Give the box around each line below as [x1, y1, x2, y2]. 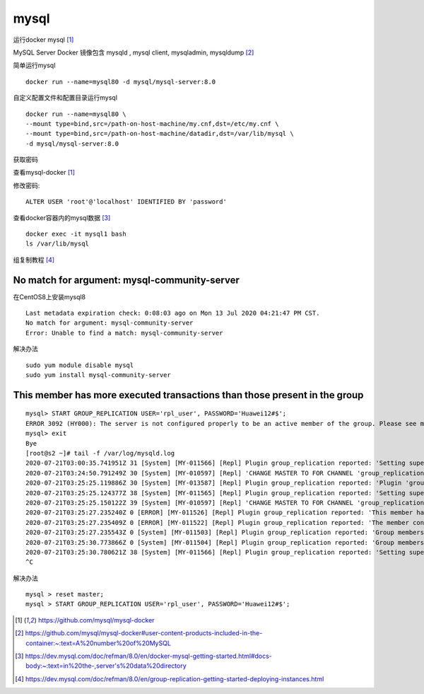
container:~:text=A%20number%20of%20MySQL [25, 639, 171, 647]
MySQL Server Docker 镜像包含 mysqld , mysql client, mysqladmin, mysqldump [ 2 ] [13, 48, 254, 57]
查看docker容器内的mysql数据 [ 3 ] [13, 213, 111, 222]
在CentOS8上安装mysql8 [13, 292, 86, 301]
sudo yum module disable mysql [25, 361, 134, 369]
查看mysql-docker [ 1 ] [13, 168, 76, 177]
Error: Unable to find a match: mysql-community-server [25, 329, 223, 337]
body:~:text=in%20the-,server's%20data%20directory [25, 661, 187, 670]
